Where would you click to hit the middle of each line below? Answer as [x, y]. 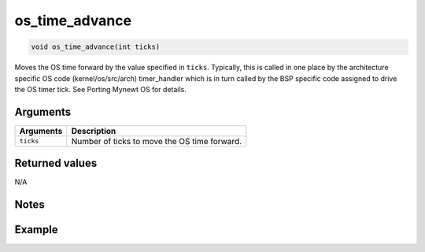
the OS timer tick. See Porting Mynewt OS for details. [100, 89]
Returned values [56, 163]
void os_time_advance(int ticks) [96, 47]
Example [36, 230]
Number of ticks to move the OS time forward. [157, 141]
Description [94, 131]
